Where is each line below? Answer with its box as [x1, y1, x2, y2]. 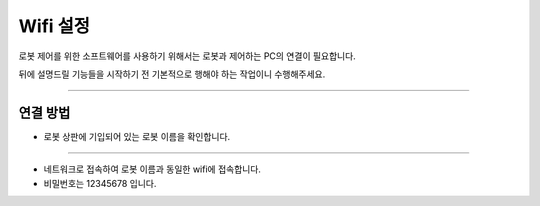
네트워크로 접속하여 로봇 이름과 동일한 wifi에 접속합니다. [43, 163, 262, 175]
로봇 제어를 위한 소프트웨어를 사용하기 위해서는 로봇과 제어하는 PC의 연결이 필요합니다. [18, 50, 357, 62]
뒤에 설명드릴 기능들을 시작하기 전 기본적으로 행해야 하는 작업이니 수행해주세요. [18, 68, 326, 80]
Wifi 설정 [18, 15, 90, 37]
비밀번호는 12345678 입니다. [43, 177, 157, 189]
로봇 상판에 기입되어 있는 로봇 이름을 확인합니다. [43, 130, 231, 142]
